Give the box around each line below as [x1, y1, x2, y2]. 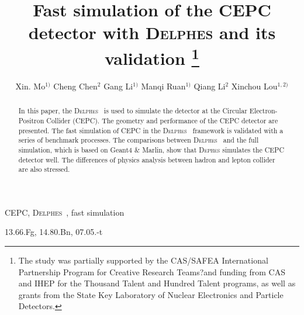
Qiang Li [194, 79, 226, 92]
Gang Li [103, 79, 133, 92]
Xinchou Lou [231, 79, 278, 92]
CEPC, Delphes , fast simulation [5, 206, 125, 218]
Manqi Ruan [141, 79, 186, 92]
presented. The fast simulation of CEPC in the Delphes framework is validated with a [18, 125, 284, 135]
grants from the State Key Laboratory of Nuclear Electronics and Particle [18, 288, 284, 300]
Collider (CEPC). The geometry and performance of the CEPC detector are [46, 115, 278, 125]
